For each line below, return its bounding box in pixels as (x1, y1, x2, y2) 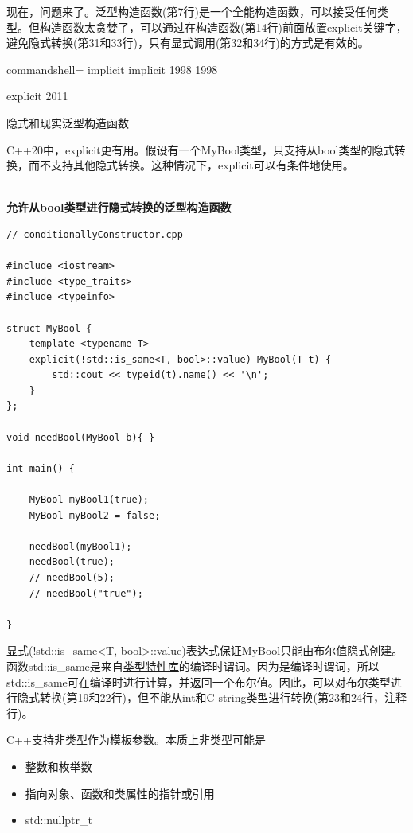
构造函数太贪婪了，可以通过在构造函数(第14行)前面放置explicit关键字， (39, 18, 407, 35)
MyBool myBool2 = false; (29, 509, 161, 521)
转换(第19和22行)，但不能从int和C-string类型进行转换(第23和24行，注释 (39, 689, 407, 706)
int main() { (6, 462, 75, 474)
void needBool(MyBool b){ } (6, 431, 155, 443)
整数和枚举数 (25, 757, 92, 774)
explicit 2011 (6, 88, 68, 104)
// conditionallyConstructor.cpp (6, 228, 183, 240)
